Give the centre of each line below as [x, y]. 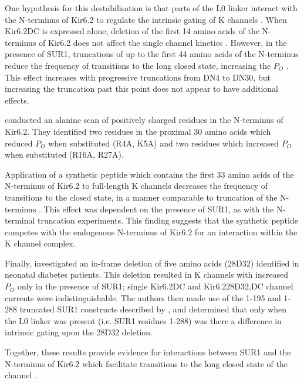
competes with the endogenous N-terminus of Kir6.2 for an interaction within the [151, 232]
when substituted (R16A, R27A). [64, 154]
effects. [17, 100]
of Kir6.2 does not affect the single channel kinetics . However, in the [163, 42]
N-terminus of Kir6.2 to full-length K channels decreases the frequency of [136, 186]
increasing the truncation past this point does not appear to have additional [141, 89]
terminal [20, 220]
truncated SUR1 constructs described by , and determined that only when [153, 309]
